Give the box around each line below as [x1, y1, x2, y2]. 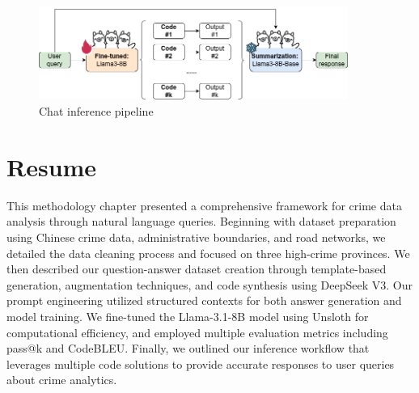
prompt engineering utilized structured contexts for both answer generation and [6, 292, 402, 309]
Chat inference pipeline [39, 103, 154, 120]
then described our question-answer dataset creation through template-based [6, 260, 387, 277]
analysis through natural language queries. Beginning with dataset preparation [6, 213, 396, 230]
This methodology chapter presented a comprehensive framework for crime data [6, 196, 402, 213]
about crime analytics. [6, 371, 117, 388]
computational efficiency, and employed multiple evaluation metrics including [6, 323, 388, 340]
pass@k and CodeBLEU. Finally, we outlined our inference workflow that [6, 340, 370, 357]
